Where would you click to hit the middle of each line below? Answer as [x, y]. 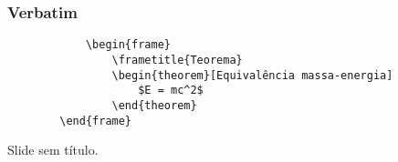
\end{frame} [96, 121]
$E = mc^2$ [171, 91]
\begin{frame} [128, 45]
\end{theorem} [154, 105]
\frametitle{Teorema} [177, 60]
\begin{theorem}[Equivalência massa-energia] [252, 75]
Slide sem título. [53, 150]
